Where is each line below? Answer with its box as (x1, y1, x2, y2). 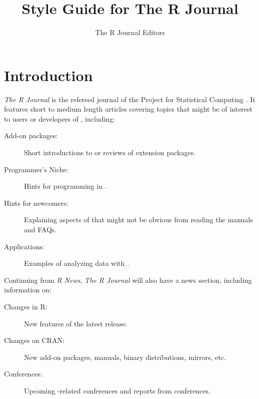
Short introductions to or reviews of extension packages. (24, 147, 196, 158)
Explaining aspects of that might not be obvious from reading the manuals (24, 214, 253, 225)
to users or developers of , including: (4, 113, 115, 124)
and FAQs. (24, 224, 57, 234)
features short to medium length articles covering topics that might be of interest (4, 104, 252, 114)
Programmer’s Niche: (4, 164, 68, 174)
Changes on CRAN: (4, 335, 64, 345)
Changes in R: (4, 301, 47, 311)
